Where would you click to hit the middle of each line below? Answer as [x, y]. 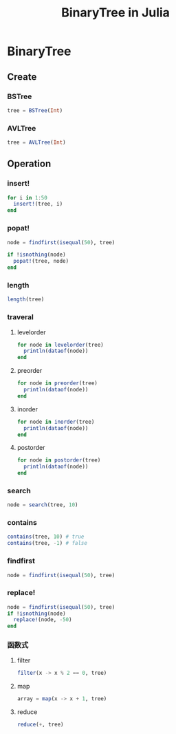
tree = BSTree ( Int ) [35, 110]
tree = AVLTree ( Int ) [37, 142]
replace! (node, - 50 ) [43, 620]
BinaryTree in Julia [115, 13]
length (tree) [26, 300]
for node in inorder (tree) [56, 422]
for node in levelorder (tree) [60, 345]
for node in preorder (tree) [57, 383]
